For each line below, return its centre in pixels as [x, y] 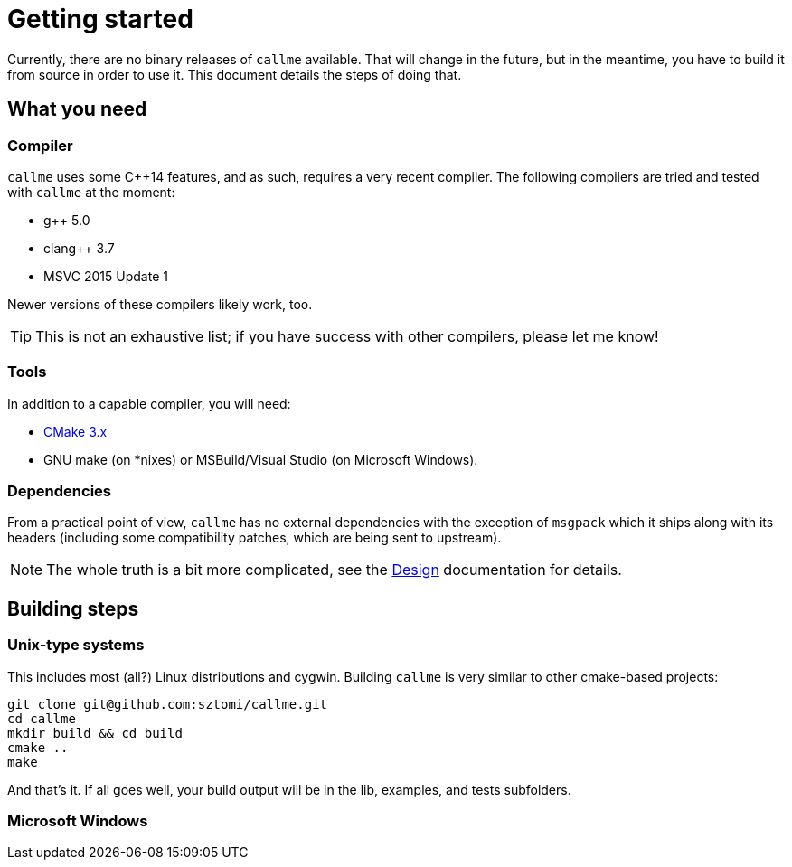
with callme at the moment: [91, 192]
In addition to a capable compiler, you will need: [149, 403]
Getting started [100, 19]
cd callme [42, 718]
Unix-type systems [76, 645]
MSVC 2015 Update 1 [106, 276]
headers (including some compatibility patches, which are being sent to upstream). [255, 538]
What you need [77, 109]
